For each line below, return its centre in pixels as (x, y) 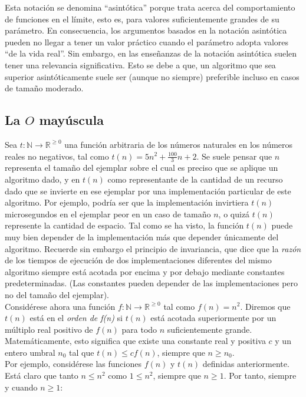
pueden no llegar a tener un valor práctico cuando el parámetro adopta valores (147, 42)
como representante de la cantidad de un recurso (195, 179)
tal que (82, 352)
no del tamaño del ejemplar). (57, 294)
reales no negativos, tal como (57, 156)
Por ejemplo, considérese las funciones (73, 364)
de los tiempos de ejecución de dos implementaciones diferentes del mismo (138, 260)
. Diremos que (265, 306)
